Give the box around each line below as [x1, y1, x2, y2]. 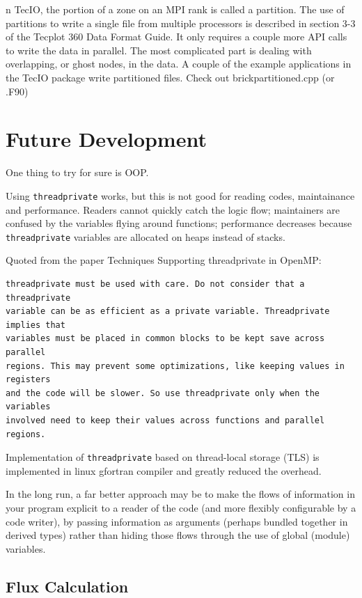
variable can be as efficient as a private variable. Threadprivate [6, 306, 330, 317]
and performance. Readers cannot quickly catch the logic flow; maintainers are [6, 202, 340, 217]
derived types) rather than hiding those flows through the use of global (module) [6, 528, 350, 542]
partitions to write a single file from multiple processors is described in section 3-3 [6, 15, 356, 30]
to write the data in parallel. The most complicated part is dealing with [6, 42, 312, 57]
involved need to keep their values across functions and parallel [6, 415, 325, 425]
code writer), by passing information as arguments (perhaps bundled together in [6, 514, 348, 528]
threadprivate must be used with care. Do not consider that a [6, 278, 305, 289]
